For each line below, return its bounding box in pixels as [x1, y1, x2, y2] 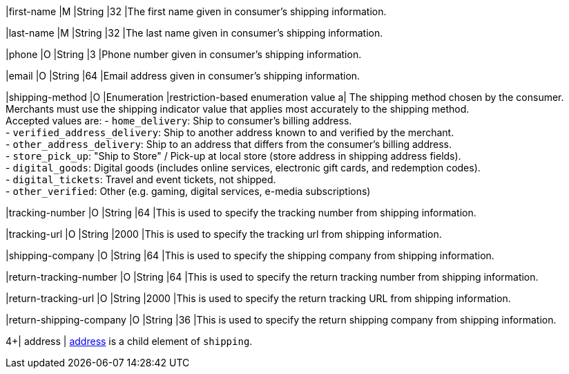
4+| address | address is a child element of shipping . [6, 335, 253, 347]
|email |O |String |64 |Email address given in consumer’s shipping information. [6, 70, 360, 82]
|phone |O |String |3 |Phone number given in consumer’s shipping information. [6, 48, 362, 60]
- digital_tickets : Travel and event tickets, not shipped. [6, 174, 276, 185]
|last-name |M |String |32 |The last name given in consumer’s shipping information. [6, 27, 383, 39]
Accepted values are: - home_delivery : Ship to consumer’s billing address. [6, 115, 352, 127]
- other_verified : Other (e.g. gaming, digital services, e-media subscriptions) [6, 185, 371, 197]
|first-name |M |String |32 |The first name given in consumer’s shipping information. [6, 6, 387, 17]
